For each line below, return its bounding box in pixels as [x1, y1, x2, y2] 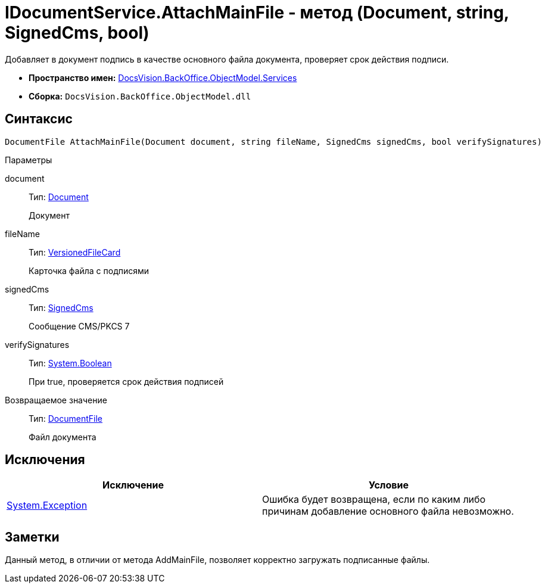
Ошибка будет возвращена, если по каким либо [262, 493, 486, 506]
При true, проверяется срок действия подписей [29, 376, 224, 387]
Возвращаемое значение [5, 394, 107, 405]
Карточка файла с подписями [29, 265, 150, 276]
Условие [369, 479, 409, 491]
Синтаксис [5, 111, 73, 127]
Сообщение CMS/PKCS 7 [29, 321, 130, 331]
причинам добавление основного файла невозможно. [262, 505, 514, 518]
